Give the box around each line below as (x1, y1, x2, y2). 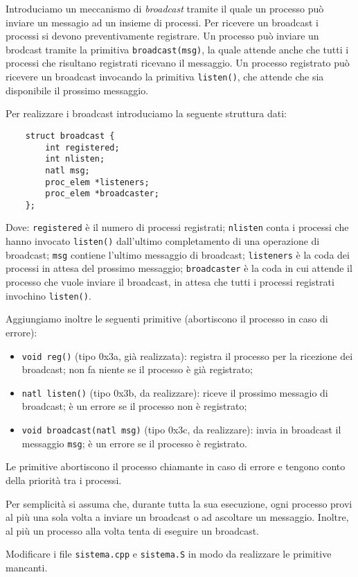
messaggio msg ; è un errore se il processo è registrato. (21, 436, 247, 450)
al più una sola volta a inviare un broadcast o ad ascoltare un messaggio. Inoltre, (6, 510, 349, 524)
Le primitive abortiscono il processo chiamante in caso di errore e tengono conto (6, 459, 346, 474)
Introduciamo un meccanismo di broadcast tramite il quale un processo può (6, 1, 324, 15)
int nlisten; (45, 154, 105, 164)
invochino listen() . (6, 288, 91, 302)
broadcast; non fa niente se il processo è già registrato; (21, 362, 253, 377)
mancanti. (6, 560, 48, 574)
